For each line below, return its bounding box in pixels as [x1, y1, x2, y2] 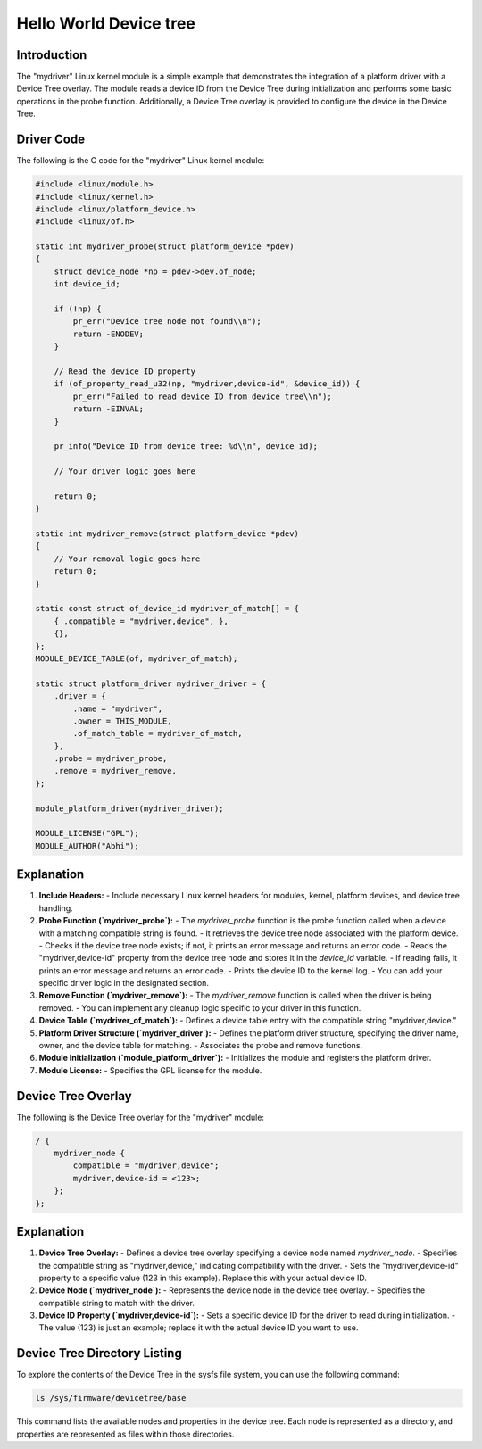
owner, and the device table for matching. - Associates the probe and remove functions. [38, 1040, 363, 1051]
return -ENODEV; [72, 328, 145, 339]
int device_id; [54, 279, 120, 289]
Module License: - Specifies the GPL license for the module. [38, 1064, 262, 1075]
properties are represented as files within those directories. [16, 1428, 235, 1439]
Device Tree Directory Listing [16, 1345, 182, 1361]
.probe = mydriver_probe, [54, 754, 168, 764]
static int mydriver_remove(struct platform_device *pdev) [35, 529, 299, 539]
